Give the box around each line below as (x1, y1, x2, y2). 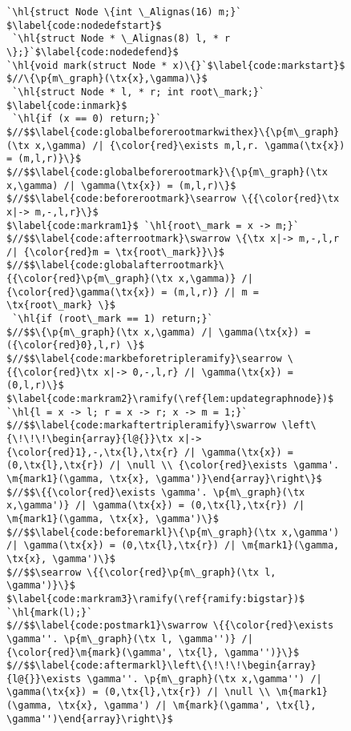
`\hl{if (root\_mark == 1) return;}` (12, 313, 213, 325)
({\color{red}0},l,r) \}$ (6, 339, 144, 351)
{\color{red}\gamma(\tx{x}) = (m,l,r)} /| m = (6, 286, 259, 298)
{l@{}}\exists (6, 673, 82, 685)
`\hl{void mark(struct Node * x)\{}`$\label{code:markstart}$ (6, 59, 345, 71)
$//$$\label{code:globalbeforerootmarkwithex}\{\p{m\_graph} (6, 126, 340, 138)
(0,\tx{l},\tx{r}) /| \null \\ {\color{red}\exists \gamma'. (6, 460, 340, 472)
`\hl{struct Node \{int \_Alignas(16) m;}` (6, 6, 242, 18)
